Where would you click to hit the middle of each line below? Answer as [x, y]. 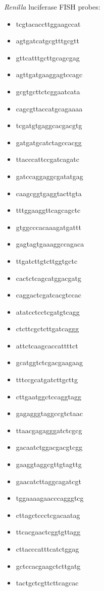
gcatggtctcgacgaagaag [49, 362]
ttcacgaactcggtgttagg [48, 532]
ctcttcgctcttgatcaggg [47, 329]
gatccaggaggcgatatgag [49, 176]
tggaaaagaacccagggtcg [50, 498]
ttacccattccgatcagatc [47, 159]
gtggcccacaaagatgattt [48, 227]
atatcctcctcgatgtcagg [48, 311]
